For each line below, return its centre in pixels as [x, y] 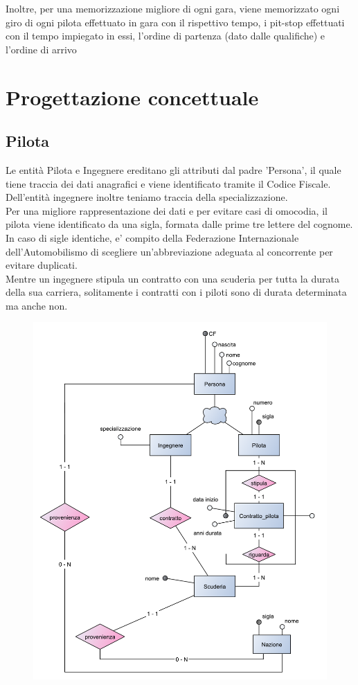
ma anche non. [37, 305]
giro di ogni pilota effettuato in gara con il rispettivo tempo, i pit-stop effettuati [175, 22]
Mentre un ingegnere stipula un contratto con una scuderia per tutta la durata [172, 278]
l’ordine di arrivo [41, 49]
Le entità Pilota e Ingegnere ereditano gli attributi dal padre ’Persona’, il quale [173, 169]
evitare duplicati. [42, 265]
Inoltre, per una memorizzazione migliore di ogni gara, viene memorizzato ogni [173, 8]
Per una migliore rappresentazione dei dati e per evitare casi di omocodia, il [167, 210]
